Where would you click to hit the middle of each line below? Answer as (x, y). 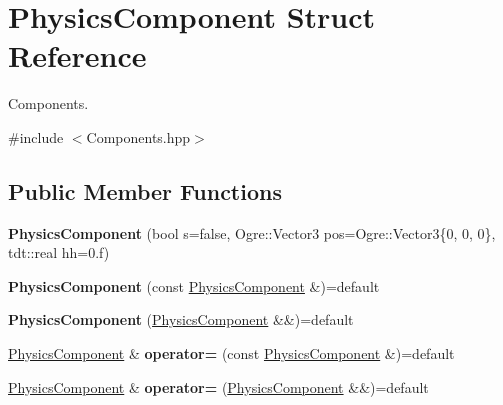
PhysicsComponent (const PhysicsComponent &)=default (194, 285)
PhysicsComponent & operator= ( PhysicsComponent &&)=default (218, 386)
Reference (77, 55)
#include (36, 136)
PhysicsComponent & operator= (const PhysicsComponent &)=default (231, 353)
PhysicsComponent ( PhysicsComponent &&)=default (181, 319)
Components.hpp (138, 136)
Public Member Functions (145, 190)
